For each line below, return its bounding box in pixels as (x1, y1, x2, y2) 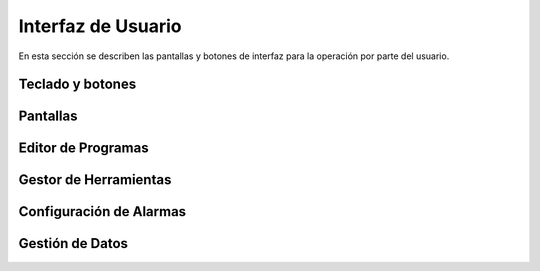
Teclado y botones (18, 76, 137, 93)
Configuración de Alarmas (18, 203, 187, 220)
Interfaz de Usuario (18, 15, 182, 37)
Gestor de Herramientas (18, 171, 172, 189)
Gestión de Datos (18, 235, 129, 252)
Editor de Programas (18, 140, 149, 157)
